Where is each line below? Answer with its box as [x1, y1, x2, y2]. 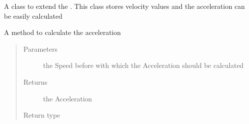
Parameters [23, 43, 57, 54]
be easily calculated [4, 10, 63, 21]
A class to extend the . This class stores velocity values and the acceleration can [4, 1, 245, 11]
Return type [23, 110, 60, 120]
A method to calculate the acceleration [4, 27, 121, 37]
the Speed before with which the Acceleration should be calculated [43, 60, 244, 70]
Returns [23, 76, 48, 87]
